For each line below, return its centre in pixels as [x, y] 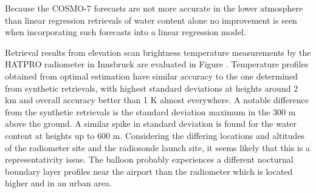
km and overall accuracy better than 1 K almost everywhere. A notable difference [157, 100]
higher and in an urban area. [58, 183]
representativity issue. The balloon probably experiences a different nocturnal [149, 159]
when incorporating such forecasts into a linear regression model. [125, 32]
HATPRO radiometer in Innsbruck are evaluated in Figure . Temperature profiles [157, 64]
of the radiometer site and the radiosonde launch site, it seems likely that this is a [157, 147]
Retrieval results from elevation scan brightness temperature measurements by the [158, 52]
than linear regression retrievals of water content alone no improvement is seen [151, 20]
